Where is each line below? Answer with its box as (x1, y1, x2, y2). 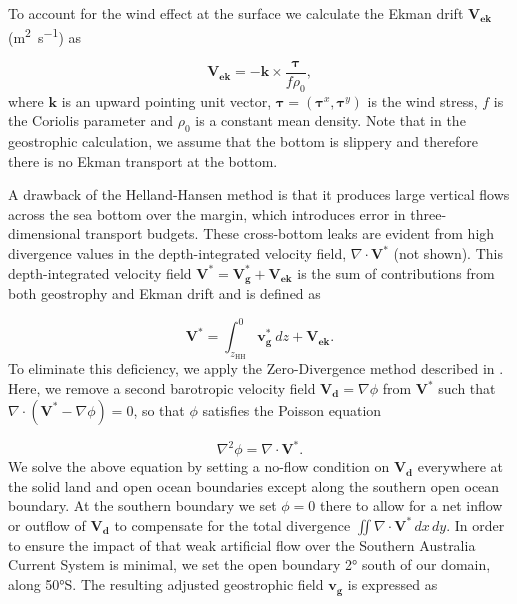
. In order (446, 514, 505, 535)
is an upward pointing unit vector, (61, 90, 272, 111)
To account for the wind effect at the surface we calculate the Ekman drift (8, 3, 464, 23)
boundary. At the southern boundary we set (8, 495, 277, 516)
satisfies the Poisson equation (202, 399, 382, 420)
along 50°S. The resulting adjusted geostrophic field (8, 574, 324, 595)
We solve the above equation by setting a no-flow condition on (8, 456, 390, 477)
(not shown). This (393, 243, 503, 264)
